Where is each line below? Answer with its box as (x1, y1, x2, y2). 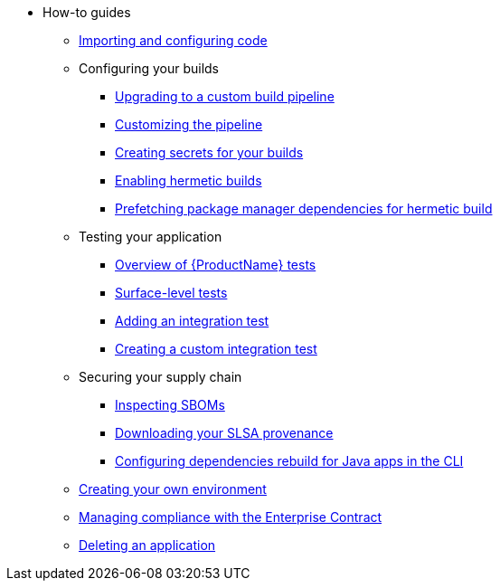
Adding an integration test (115, 313, 269, 328)
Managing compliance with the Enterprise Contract (79, 509, 382, 525)
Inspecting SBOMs (115, 397, 225, 413)
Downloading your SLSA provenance (115, 425, 334, 441)
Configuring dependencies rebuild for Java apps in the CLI (115, 453, 464, 469)
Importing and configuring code (79, 33, 268, 48)
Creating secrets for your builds (115, 145, 304, 160)
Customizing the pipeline (115, 117, 263, 132)
